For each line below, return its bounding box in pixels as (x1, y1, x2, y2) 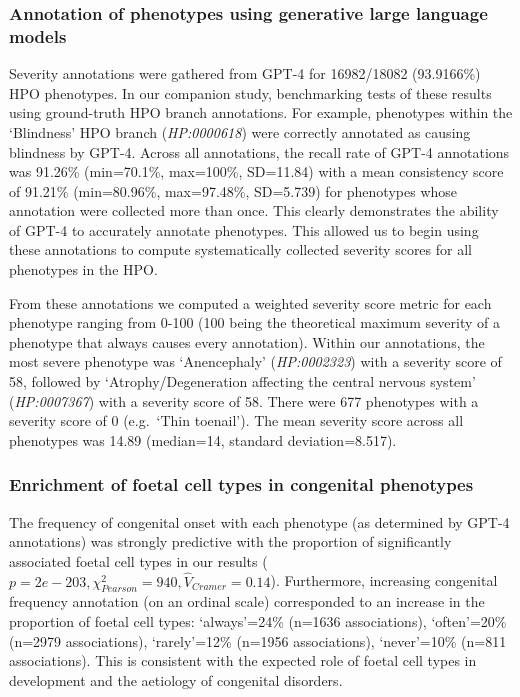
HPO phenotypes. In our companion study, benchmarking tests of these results (9, 82, 492, 103)
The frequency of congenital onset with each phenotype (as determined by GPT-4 (9, 511, 510, 532)
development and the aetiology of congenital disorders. (9, 669, 343, 690)
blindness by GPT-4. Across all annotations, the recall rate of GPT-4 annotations (9, 141, 510, 162)
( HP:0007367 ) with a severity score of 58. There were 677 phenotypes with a (9, 390, 479, 411)
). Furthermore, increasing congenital (270, 570, 498, 591)
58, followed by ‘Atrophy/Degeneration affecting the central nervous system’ (9, 371, 476, 392)
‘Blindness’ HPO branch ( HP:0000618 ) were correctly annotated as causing (9, 121, 471, 142)
